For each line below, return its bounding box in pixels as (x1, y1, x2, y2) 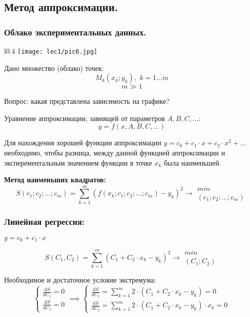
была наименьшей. (164, 157, 222, 168)
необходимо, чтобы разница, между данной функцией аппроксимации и (4, 147, 225, 158)
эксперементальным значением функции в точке (4, 157, 152, 168)
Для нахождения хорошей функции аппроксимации (4, 137, 161, 148)
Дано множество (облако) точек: (4, 62, 104, 73)
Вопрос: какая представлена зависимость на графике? (4, 96, 170, 106)
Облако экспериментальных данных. (4, 25, 147, 38)
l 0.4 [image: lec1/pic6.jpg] (4, 46, 97, 56)
